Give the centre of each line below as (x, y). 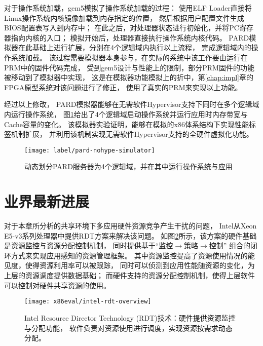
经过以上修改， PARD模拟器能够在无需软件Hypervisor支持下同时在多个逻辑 (128, 104)
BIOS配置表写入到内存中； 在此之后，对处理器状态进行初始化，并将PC (122, 28)
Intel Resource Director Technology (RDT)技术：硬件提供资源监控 (130, 317)
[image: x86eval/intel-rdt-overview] (88, 302)
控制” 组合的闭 (233, 245)
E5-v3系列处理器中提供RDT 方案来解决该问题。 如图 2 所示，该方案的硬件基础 (130, 235)
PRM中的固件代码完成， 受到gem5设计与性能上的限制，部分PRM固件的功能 (129, 67)
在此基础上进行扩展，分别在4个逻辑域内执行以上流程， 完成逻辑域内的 (135, 47)
